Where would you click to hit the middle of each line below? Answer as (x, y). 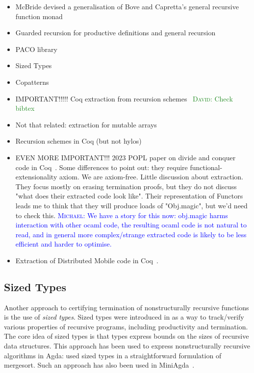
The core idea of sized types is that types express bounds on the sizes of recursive (127, 336)
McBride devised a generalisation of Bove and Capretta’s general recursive (127, 6)
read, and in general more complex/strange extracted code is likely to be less (131, 234)
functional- (206, 167)
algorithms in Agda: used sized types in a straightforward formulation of (113, 355)
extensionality (36, 177)
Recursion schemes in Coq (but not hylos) (78, 141)
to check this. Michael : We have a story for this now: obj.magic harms (122, 215)
